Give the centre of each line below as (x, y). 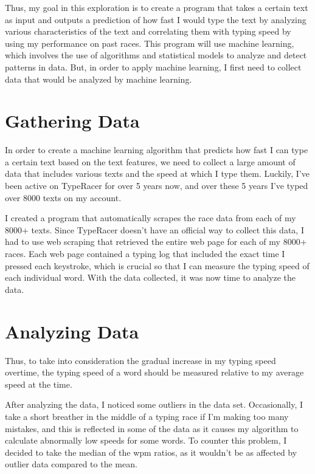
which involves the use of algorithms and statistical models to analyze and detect (156, 55)
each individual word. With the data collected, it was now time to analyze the (151, 277)
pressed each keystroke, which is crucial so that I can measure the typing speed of (157, 265)
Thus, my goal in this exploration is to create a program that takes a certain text (157, 7)
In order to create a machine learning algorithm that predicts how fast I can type (157, 150)
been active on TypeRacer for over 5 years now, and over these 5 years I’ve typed (157, 186)
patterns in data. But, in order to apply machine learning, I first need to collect (153, 67)
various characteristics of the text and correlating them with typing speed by (148, 31)
